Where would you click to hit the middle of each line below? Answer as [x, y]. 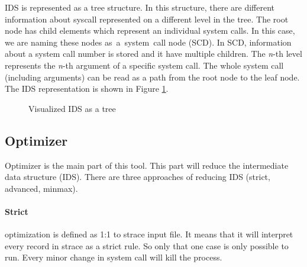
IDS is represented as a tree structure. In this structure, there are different [140, 7]
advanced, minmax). [41, 188]
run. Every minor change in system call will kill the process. [114, 257]
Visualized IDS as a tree [72, 108]
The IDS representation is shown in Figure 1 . [87, 89]
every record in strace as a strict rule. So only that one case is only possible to [147, 245]
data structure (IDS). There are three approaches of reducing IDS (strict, [138, 177]
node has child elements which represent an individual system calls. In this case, [150, 30]
